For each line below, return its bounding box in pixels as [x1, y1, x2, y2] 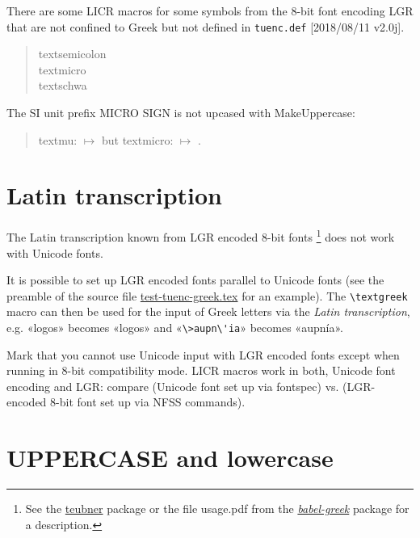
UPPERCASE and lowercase [6, 441, 334, 474]
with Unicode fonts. [6, 244, 103, 261]
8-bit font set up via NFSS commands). [50, 393, 246, 410]
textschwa [38, 77, 87, 94]
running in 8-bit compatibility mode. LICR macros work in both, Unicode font [6, 362, 396, 379]
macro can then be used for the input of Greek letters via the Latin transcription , [6, 303, 410, 320]
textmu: [38, 131, 78, 148]
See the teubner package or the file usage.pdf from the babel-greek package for [25, 500, 409, 517]
